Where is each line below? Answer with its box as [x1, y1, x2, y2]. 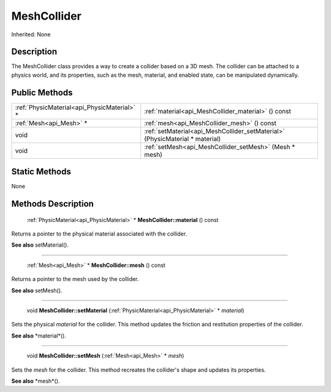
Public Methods [11, 87, 73, 98]
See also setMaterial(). [11, 241, 69, 248]
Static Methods [11, 166, 72, 177]
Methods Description [11, 199, 94, 209]
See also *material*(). [11, 332, 67, 339]
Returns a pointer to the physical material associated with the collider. [11, 230, 187, 237]
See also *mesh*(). [11, 377, 60, 385]
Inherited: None [11, 31, 51, 38]
